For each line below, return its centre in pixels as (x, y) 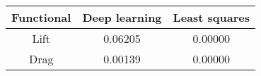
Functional (41, 17)
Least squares (211, 17)
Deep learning (122, 17)
